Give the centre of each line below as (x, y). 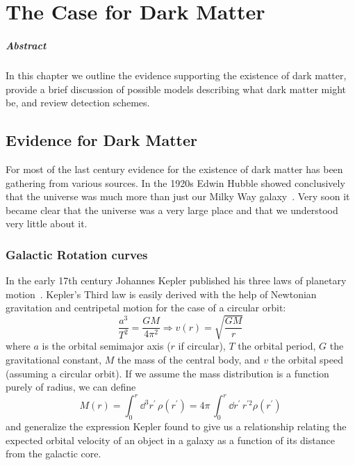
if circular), (202, 346)
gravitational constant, (54, 360)
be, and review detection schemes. (78, 103)
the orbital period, (277, 346)
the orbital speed (307, 360)
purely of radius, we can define (71, 387)
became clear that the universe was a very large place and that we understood (172, 210)
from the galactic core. (53, 454)
